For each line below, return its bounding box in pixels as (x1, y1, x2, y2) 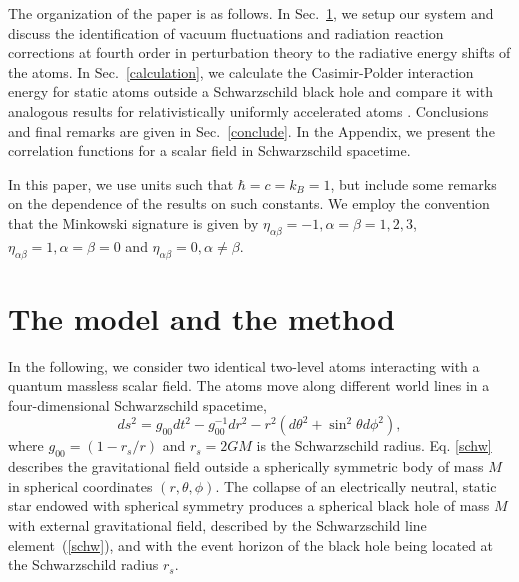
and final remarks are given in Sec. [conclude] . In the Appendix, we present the (8, 120, 495, 141)
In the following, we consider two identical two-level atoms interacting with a (8, 355, 480, 376)
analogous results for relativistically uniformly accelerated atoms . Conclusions (8, 100, 489, 121)
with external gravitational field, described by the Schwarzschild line (8, 515, 427, 536)
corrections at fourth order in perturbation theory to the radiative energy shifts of (8, 42, 511, 63)
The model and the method (8, 297, 395, 338)
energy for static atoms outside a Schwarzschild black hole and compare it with (8, 81, 493, 102)
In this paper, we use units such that (8, 173, 234, 194)
